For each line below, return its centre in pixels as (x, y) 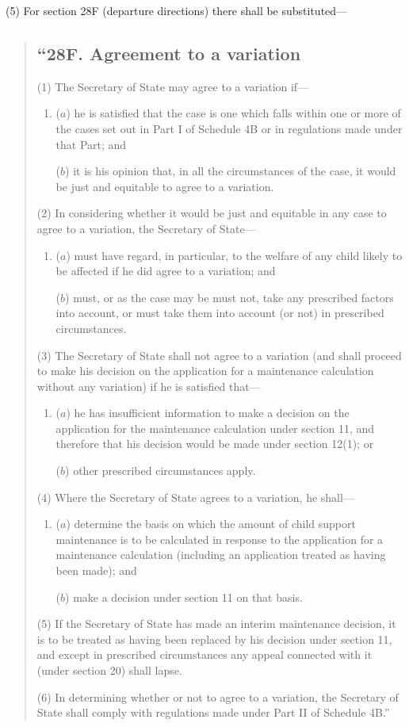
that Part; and (91, 144)
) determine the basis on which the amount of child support (211, 524)
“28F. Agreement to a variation (169, 53)
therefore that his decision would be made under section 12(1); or (215, 444)
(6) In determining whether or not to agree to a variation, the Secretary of (218, 696)
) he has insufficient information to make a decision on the (208, 413)
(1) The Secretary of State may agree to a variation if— (173, 86)
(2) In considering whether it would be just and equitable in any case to (212, 213)
